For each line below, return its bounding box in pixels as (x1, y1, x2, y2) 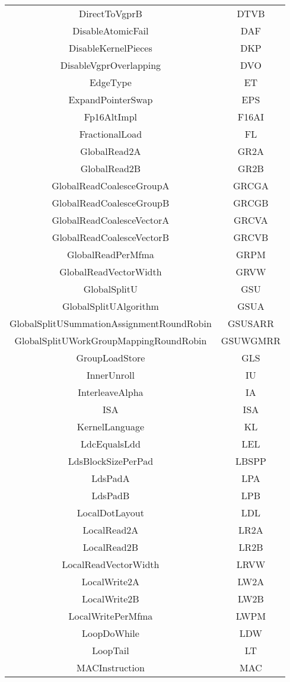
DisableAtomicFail (72, 24, 149, 37)
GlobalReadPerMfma (66, 248, 154, 261)
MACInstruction (77, 661, 145, 674)
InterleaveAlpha (78, 385, 144, 399)
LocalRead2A (82, 523, 139, 537)
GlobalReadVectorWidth (59, 265, 162, 278)
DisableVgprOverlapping (60, 58, 161, 72)
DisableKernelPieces (69, 41, 152, 55)
